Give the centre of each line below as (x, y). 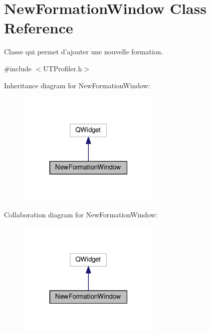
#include (18, 68)
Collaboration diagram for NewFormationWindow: (81, 215)
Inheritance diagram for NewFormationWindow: (77, 85)
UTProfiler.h (63, 68)
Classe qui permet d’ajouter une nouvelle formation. (84, 52)
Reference (39, 28)
